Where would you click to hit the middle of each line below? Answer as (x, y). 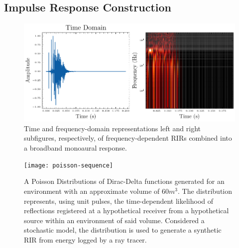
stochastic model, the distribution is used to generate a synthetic (123, 230)
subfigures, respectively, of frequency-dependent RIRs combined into (128, 138)
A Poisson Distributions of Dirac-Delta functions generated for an (124, 181)
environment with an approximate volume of (92, 191)
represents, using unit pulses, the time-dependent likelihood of (119, 201)
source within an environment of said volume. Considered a (114, 220)
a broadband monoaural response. (75, 148)
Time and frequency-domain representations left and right (112, 128)
